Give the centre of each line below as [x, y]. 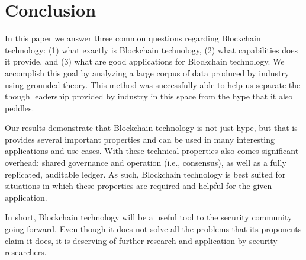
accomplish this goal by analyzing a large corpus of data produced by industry [147, 73]
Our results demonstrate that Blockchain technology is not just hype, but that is [151, 128]
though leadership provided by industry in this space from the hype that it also [149, 96]
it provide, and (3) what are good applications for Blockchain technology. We [145, 61]
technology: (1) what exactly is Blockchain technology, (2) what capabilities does [152, 49]
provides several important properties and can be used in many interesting [140, 139]
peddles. [20, 107]
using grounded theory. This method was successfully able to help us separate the [153, 84]
